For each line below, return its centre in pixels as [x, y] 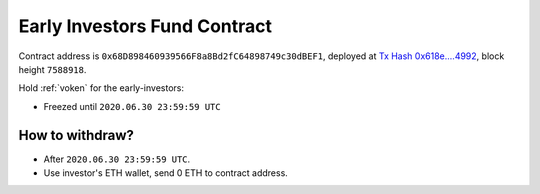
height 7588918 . [52, 69]
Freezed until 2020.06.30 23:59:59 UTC [132, 106]
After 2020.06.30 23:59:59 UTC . [117, 159]
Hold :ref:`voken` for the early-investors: [101, 88]
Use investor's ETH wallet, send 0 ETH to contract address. [166, 173]
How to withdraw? [76, 135]
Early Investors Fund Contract [145, 26]
